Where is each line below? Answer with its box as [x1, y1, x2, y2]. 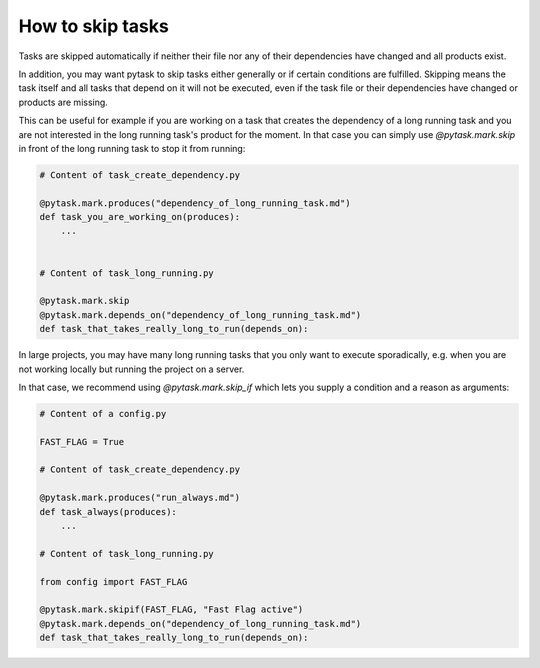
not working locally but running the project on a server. [18, 363, 245, 375]
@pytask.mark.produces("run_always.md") [39, 492, 240, 504]
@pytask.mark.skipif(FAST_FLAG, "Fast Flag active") [39, 604, 304, 615]
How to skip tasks [18, 15, 169, 37]
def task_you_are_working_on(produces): [39, 211, 240, 223]
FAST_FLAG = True [39, 436, 125, 447]
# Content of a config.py [39, 408, 167, 419]
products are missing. [18, 96, 109, 108]
